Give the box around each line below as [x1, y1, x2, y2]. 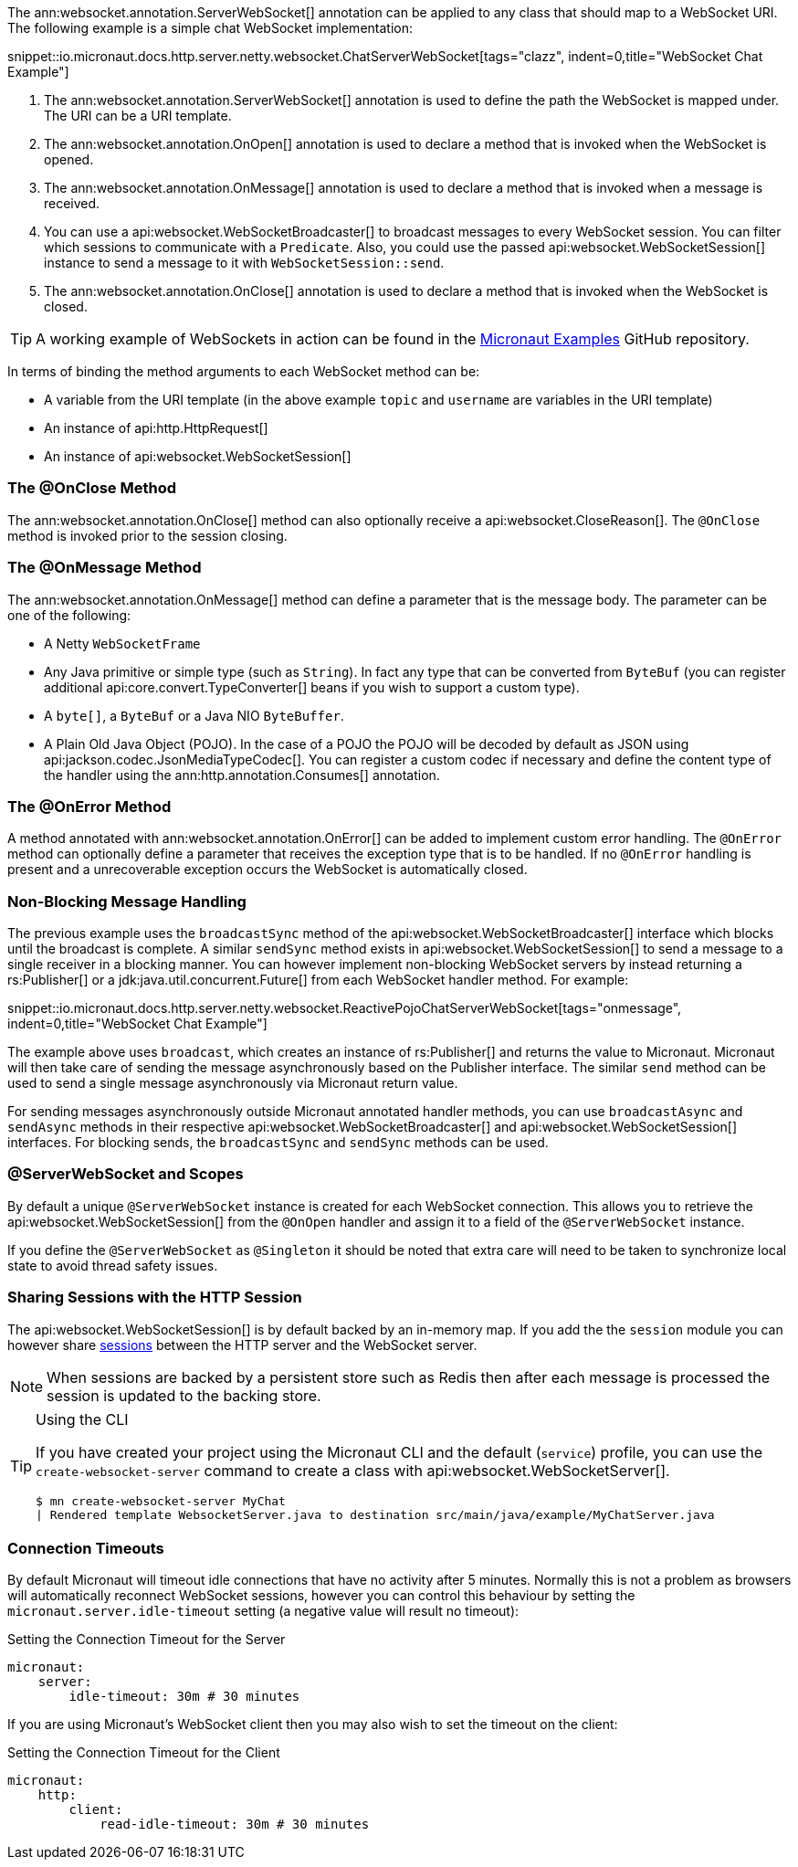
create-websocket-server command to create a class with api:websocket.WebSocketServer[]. [36, 1461, 670, 1480]
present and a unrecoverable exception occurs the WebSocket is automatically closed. [7, 861, 528, 878]
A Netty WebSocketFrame [44, 635, 201, 651]
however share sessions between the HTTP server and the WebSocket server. [7, 1336, 478, 1353]
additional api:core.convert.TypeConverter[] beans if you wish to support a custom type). [44, 679, 580, 695]
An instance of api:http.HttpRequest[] [44, 420, 268, 436]
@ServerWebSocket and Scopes [7, 1165, 244, 1184]
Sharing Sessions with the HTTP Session [7, 1288, 302, 1307]
